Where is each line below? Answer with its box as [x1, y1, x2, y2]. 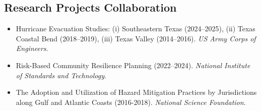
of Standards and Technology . [16, 70, 106, 80]
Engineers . [16, 43, 48, 53]
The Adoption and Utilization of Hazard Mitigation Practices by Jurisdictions [16, 87, 257, 97]
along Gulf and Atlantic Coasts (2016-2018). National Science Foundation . [16, 96, 246, 107]
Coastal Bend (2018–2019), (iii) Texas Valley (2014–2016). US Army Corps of [16, 33, 256, 43]
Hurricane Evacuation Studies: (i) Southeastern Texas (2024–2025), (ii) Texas [16, 23, 255, 34]
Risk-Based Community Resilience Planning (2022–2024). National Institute [16, 60, 250, 70]
